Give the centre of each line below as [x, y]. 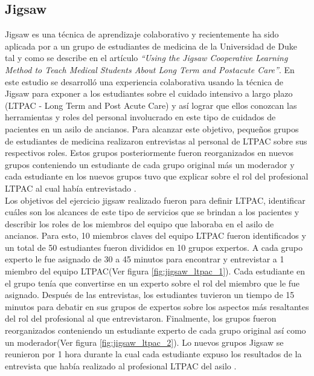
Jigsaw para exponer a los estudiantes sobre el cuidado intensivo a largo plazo [149, 93]
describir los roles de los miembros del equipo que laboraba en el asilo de [139, 223]
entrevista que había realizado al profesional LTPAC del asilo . [121, 365]
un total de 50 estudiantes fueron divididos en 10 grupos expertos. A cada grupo [154, 247]
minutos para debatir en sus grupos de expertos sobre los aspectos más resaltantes [157, 306]
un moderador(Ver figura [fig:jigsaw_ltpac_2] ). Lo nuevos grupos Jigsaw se [144, 342]
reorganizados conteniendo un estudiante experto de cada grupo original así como [155, 330]
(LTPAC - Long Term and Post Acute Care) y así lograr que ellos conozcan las [151, 105]
